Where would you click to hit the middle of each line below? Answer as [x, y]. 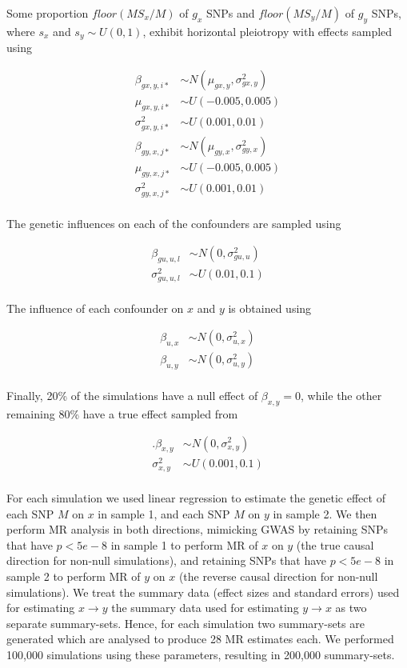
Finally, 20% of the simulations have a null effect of [132, 396]
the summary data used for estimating [205, 608]
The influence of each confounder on [95, 308]
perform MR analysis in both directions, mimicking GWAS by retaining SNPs [198, 529]
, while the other [341, 396]
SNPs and [231, 13]
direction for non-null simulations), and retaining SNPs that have [166, 560]
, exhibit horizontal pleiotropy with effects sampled [267, 31]
